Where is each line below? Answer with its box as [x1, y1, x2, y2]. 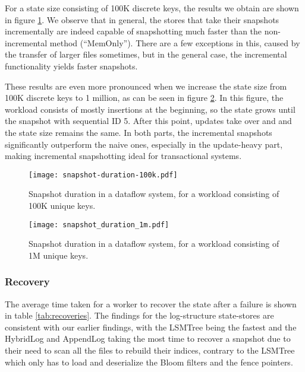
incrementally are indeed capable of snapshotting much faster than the [5, 25, 262, 37]
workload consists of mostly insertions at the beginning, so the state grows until [5, 103, 295, 115]
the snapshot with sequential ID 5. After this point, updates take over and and [5, 115, 292, 127]
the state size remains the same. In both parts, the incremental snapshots [5, 126, 272, 138]
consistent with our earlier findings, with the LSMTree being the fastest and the [5, 320, 297, 333]
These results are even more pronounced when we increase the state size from [5, 80, 287, 92]
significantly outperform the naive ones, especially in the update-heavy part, [5, 138, 283, 150]
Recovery [5, 274, 50, 289]
